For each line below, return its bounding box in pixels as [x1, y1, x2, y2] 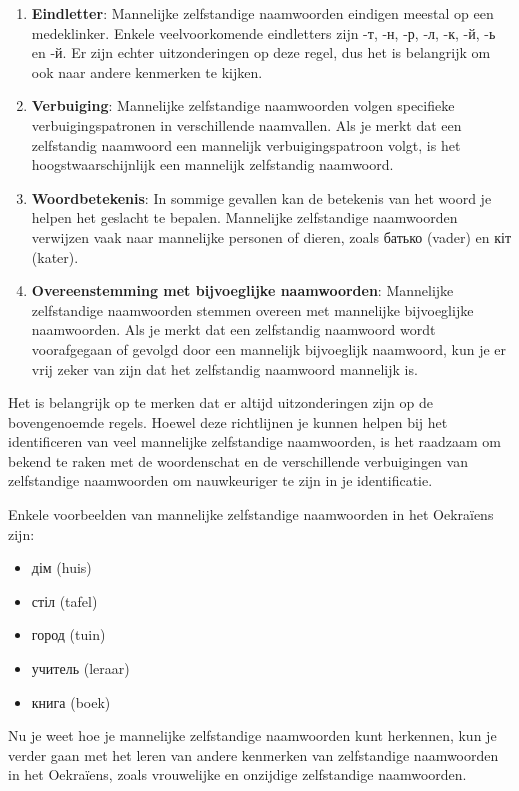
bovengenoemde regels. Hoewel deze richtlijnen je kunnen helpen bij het [8, 411, 448, 432]
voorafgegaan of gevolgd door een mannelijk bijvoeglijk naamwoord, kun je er [31, 338, 507, 359]
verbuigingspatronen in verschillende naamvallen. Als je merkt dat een [31, 114, 462, 135]
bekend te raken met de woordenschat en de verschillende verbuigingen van [8, 450, 468, 471]
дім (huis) [31, 557, 92, 578]
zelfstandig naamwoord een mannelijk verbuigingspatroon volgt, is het [31, 134, 461, 155]
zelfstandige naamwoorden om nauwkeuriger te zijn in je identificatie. [8, 470, 433, 491]
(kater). [31, 246, 79, 267]
